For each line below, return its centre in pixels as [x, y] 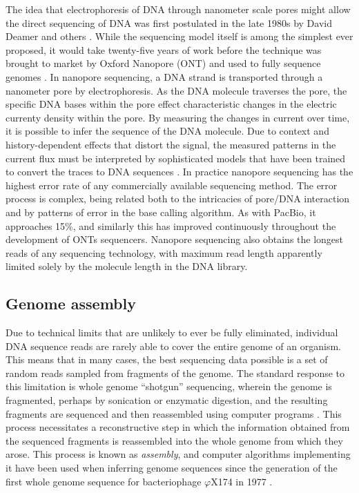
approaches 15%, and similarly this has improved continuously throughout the [171, 225]
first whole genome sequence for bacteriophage [104, 481]
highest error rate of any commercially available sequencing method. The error [172, 185]
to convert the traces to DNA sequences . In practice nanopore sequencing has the [179, 172]
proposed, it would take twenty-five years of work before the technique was [164, 49]
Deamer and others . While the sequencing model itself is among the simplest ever [179, 36]
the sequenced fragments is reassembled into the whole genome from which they [174, 440]
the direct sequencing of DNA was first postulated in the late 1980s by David [169, 22]
